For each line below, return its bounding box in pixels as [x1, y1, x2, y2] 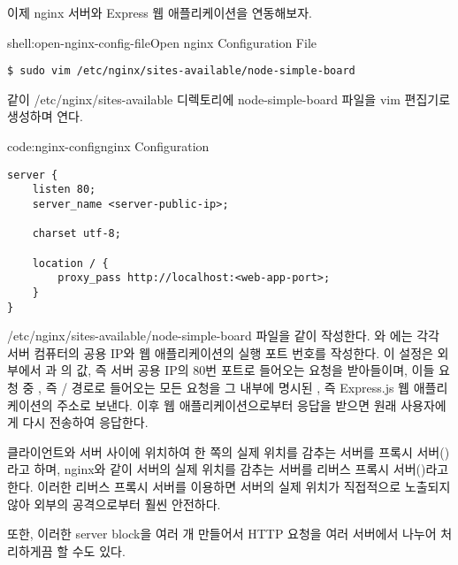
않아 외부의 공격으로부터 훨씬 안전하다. [7, 494, 221, 513]
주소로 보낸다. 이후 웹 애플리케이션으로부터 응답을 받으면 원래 [57, 395, 397, 414]
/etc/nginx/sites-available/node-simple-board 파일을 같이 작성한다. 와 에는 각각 [7, 326, 439, 345]
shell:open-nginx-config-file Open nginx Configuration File [7, 33, 317, 51]
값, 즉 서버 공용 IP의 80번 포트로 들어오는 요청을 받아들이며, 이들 [76, 361, 435, 379]
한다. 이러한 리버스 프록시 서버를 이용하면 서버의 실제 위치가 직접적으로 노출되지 [7, 477, 451, 495]
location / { [32, 256, 109, 270]
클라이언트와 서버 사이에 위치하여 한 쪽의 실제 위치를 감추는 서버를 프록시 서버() [7, 442, 450, 461]
